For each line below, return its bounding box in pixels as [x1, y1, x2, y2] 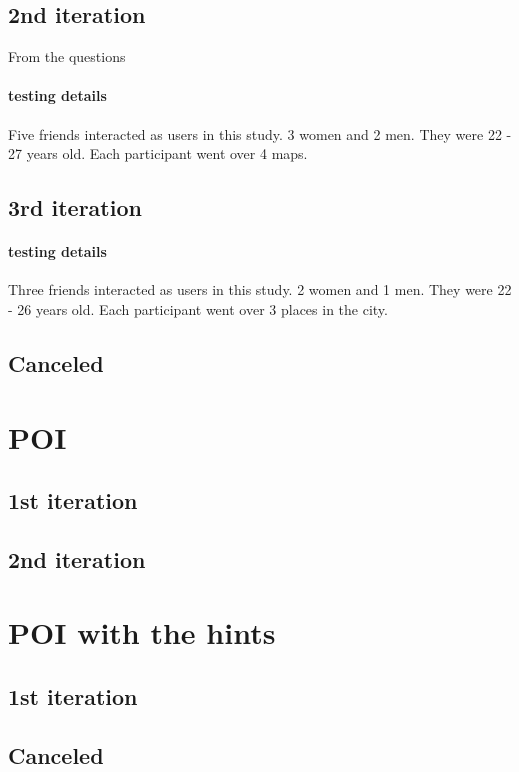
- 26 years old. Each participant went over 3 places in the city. [8, 298, 388, 319]
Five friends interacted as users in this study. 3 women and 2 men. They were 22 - [8, 123, 512, 144]
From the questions [8, 46, 126, 67]
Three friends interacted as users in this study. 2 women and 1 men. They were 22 [8, 279, 512, 300]
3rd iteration [8, 192, 142, 223]
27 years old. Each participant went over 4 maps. [8, 143, 308, 164]
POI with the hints [8, 612, 276, 653]
